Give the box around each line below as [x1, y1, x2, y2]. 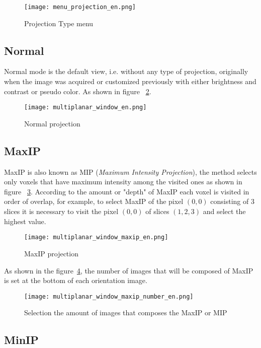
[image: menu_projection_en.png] [24, 4, 136, 11]
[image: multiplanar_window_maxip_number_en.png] [24, 293, 194, 300]
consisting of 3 [210, 196, 254, 206]
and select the [203, 206, 246, 217]
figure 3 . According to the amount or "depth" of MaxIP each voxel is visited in [4, 186, 249, 196]
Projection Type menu [24, 18, 94, 28]
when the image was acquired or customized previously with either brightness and [4, 76, 256, 87]
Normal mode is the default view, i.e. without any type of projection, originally [4, 66, 248, 77]
